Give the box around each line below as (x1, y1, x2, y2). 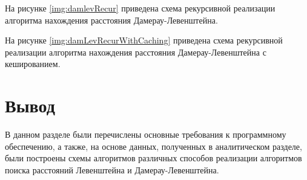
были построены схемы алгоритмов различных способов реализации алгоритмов (5, 152, 302, 164)
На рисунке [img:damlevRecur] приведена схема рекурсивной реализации (5, 2, 276, 14)
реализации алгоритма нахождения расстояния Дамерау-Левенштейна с (5, 45, 266, 58)
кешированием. (5, 57, 61, 70)
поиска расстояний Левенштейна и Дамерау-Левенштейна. (5, 163, 219, 176)
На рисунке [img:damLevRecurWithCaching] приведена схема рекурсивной (5, 34, 283, 47)
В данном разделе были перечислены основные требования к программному (5, 128, 286, 141)
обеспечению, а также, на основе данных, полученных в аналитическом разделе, (5, 140, 302, 152)
